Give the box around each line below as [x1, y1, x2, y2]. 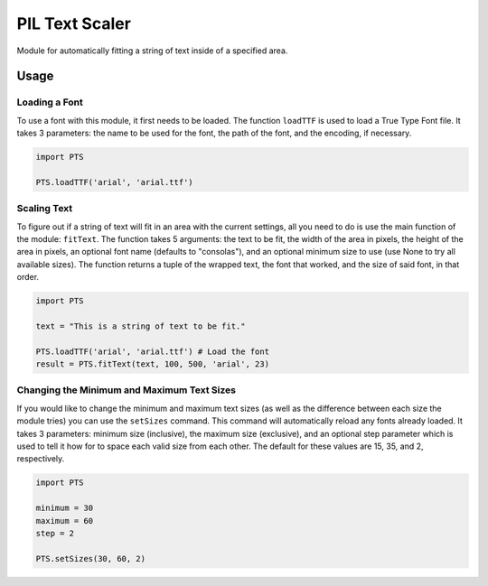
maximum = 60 [35, 516, 94, 526]
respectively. [16, 453, 65, 464]
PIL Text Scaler [16, 14, 131, 33]
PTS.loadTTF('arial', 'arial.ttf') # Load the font [35, 346, 270, 357]
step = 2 [35, 528, 75, 538]
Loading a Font [16, 96, 83, 108]
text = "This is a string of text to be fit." [35, 321, 246, 331]
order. [16, 272, 40, 283]
